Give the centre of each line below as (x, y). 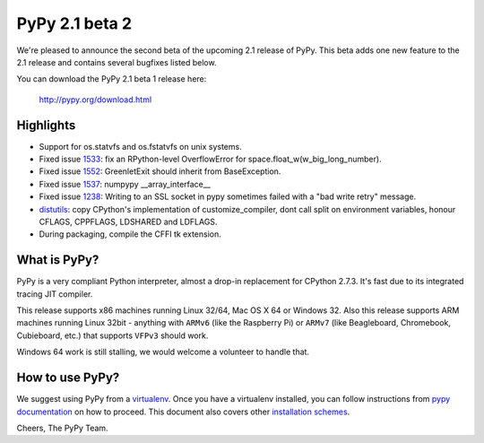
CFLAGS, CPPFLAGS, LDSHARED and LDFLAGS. (128, 221)
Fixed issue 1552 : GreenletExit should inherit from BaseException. (160, 171)
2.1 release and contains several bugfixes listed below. (117, 62)
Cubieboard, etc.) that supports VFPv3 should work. (112, 335)
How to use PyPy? (68, 378)
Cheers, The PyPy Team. (62, 428)
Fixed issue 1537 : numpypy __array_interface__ (125, 184)
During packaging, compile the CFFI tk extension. (130, 234)
